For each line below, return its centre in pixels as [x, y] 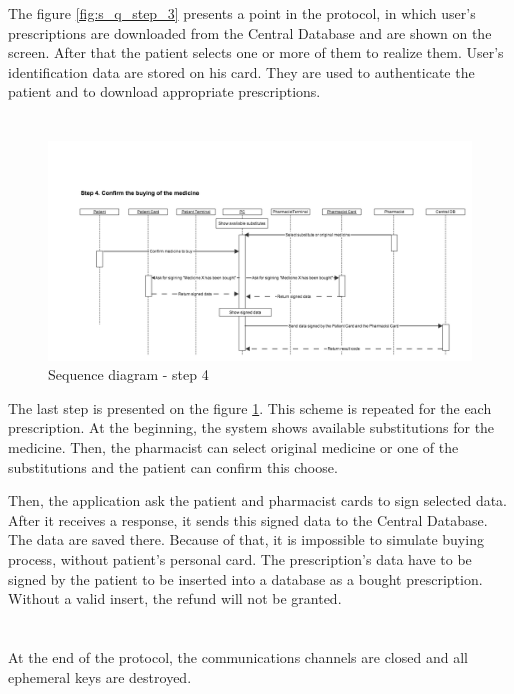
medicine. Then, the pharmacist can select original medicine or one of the [233, 446]
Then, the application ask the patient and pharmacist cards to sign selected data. [258, 500]
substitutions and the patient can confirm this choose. [173, 466]
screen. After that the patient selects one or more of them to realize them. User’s [256, 52]
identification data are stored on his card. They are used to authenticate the [241, 71]
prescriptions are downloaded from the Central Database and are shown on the [250, 32]
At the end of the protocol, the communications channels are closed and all [238, 656]
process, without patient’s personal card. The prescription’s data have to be [240, 558]
